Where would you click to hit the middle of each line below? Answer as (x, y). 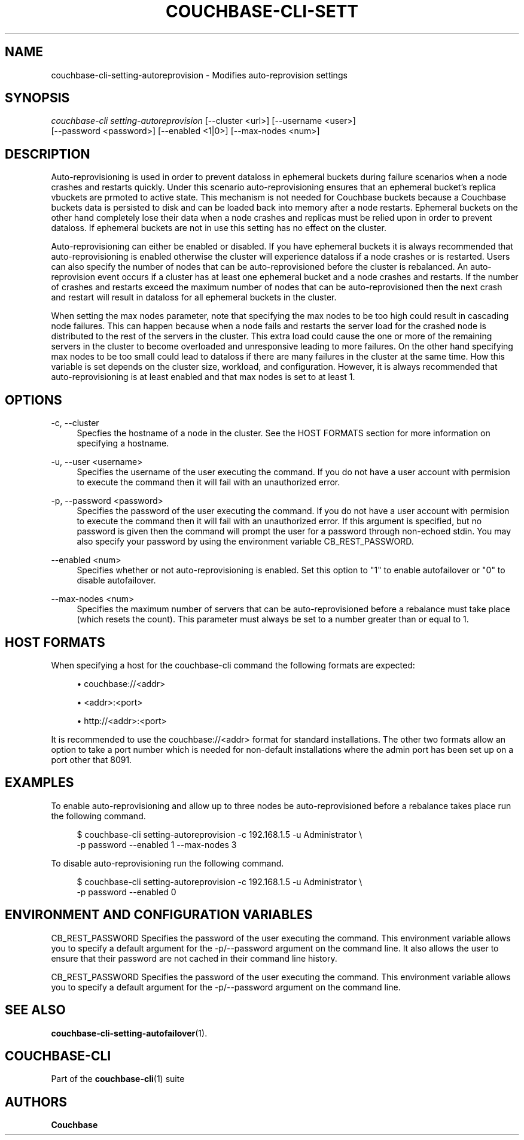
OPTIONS (33, 400)
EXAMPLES (39, 783)
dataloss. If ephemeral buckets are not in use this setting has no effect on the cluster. (219, 228)
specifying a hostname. (123, 443)
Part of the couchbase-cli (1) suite (118, 1079)
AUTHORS (36, 1102)
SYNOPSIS (37, 98)
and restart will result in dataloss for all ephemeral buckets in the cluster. (194, 297)
